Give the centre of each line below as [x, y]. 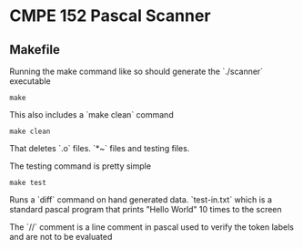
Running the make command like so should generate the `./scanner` [136, 71]
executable [30, 81]
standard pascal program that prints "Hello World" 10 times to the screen [146, 209]
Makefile [35, 50]
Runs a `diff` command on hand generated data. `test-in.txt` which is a [141, 200]
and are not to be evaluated [61, 237]
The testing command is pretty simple [81, 166]
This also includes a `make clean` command [92, 114]
